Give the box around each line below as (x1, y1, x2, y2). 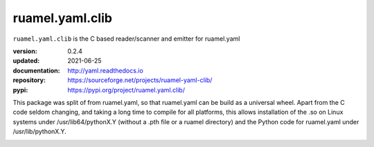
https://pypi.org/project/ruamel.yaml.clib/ (67, 86, 185, 94)
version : (12, 47, 37, 55)
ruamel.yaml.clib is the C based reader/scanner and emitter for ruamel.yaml (12, 35, 240, 43)
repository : (12, 76, 46, 84)
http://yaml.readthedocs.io (67, 66, 143, 75)
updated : (12, 57, 40, 65)
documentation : (12, 66, 60, 75)
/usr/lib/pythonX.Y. (12, 128, 67, 136)
